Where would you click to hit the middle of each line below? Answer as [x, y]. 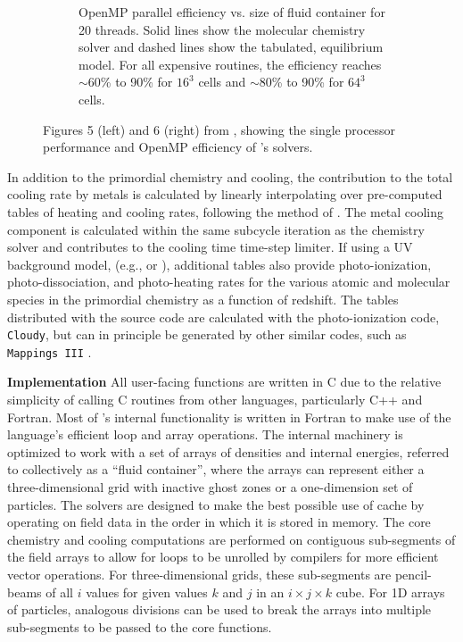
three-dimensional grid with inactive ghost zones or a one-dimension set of [210, 486]
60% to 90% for [130, 82]
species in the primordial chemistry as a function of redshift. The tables [203, 299]
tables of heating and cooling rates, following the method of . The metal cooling [226, 211]
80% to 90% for [302, 82]
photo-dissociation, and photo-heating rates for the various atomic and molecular [229, 282]
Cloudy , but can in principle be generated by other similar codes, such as [207, 334]
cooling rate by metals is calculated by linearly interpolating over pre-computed [225, 194]
